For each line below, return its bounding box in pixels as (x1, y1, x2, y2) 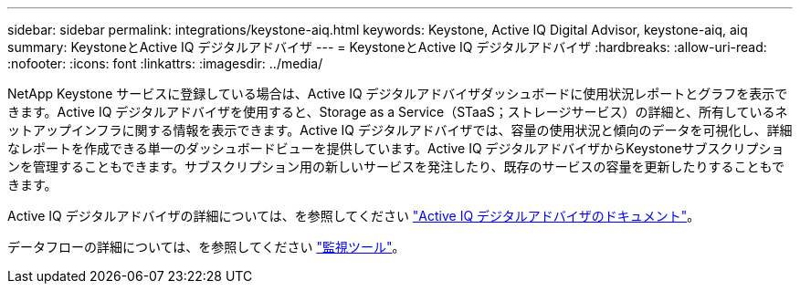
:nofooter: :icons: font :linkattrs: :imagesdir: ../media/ (7, 56, 323, 71)
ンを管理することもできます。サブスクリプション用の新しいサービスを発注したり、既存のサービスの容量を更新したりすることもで (7, 159, 784, 174)
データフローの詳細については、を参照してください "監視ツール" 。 (7, 239, 405, 255)
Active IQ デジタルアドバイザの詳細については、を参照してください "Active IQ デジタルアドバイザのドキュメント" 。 (7, 208, 700, 223)
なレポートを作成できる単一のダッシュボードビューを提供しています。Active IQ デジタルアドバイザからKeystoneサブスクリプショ (7, 140, 784, 156)
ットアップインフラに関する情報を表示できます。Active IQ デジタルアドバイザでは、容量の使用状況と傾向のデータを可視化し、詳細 (7, 122, 793, 138)
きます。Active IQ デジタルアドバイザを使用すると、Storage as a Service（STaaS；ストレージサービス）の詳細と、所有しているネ (7, 104, 788, 120)
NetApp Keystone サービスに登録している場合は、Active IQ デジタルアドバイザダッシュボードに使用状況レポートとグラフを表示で (7, 86, 788, 101)
